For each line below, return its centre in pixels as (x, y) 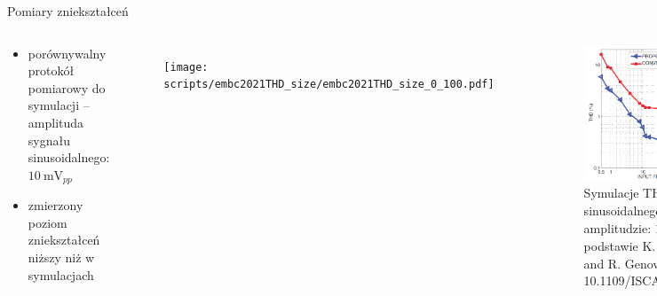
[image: (186, 67)
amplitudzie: (617, 227)
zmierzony (55, 205)
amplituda (56, 122)
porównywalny (67, 53)
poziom (47, 222)
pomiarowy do (67, 87)
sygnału (49, 140)
